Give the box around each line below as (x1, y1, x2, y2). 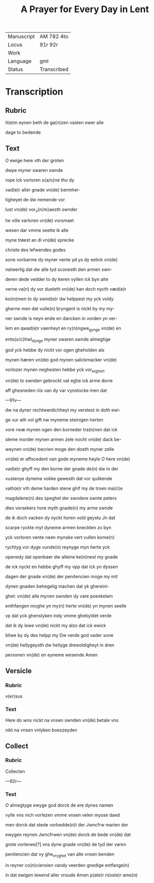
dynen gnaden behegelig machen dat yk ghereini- (5, 583, 110, 589)
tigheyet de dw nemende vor (5, 197, 65, 203)
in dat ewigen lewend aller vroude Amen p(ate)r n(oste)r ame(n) (5, 872, 138, 878)
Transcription (5, 86, 64, 98)
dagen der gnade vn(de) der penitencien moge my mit (5, 574, 118, 580)
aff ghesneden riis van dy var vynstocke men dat (5, 388, 107, 394)
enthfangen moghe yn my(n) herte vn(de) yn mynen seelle (5, 603, 127, 609)
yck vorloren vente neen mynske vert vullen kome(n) (5, 534, 115, 540)
